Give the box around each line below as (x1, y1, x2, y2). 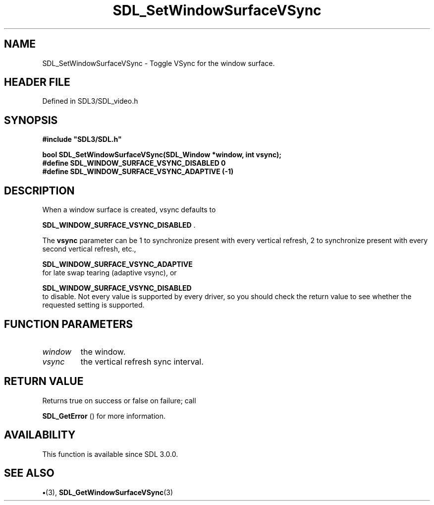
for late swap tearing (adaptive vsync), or (42, 268, 177, 277)
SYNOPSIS (4, 114, 58, 126)
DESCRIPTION (4, 184, 75, 197)
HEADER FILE (4, 76, 70, 89)
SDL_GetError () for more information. (42, 411, 166, 420)
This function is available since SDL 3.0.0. (42, 449, 178, 458)
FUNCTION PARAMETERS (4, 317, 133, 330)
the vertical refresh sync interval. (80, 356, 204, 367)
